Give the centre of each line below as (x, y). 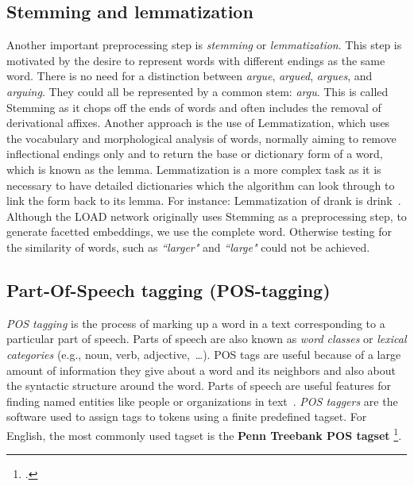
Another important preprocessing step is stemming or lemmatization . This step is (204, 45)
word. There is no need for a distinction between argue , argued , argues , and (190, 76)
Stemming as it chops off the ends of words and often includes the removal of (194, 107)
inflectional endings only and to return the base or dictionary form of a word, (195, 154)
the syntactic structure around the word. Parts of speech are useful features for (199, 386)
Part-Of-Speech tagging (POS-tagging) (168, 289)
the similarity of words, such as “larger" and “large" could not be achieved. (188, 247)
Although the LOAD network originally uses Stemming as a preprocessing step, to (207, 216)
